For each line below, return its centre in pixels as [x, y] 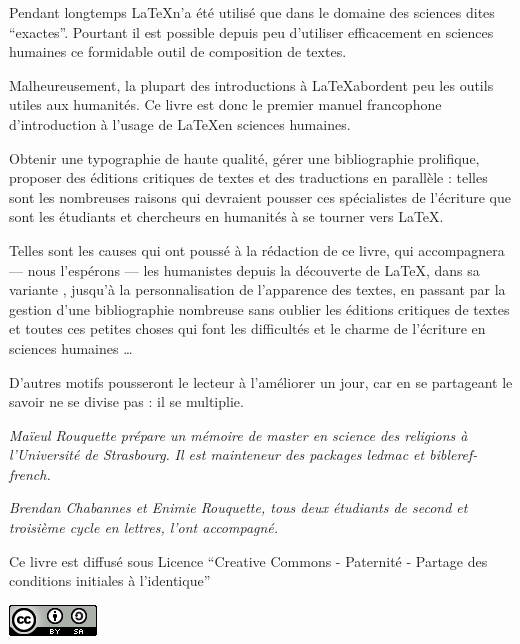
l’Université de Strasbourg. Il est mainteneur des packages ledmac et [217, 454]
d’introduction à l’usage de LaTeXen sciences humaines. [180, 123]
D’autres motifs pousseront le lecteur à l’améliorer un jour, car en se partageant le [261, 381]
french [28, 473]
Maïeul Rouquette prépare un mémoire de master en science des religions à [238, 434]
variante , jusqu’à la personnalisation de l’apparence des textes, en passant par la [257, 289]
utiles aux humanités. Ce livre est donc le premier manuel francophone [225, 104]
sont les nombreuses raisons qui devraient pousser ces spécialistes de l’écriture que [260, 196]
